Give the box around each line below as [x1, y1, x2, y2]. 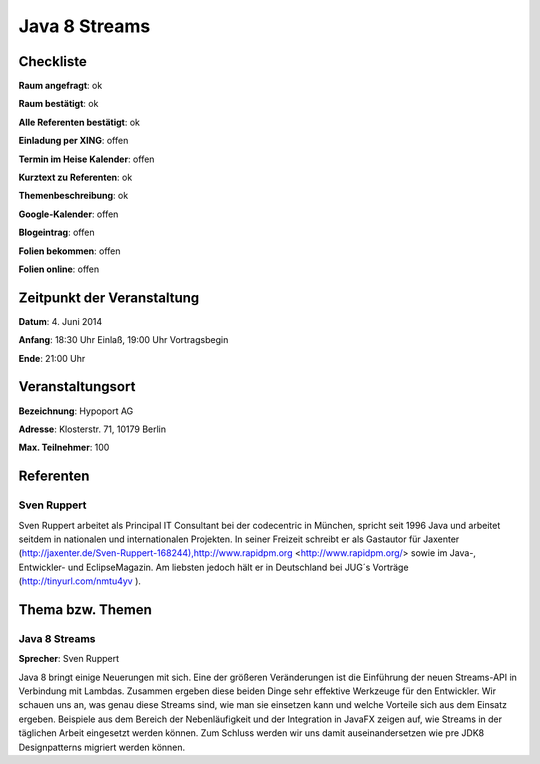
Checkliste [18, 53, 87, 70]
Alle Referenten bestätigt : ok [18, 116, 140, 128]
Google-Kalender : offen [18, 208, 119, 220]
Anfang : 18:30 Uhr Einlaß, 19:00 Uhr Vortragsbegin [18, 334, 229, 346]
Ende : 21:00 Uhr [18, 352, 86, 364]
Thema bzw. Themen [18, 601, 152, 618]
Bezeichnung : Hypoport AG [18, 405, 134, 417]
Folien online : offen [18, 263, 100, 275]
